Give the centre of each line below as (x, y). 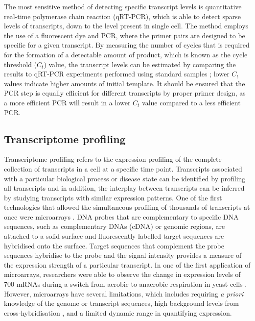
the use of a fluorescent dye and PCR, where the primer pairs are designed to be (125, 35)
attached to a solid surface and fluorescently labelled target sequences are (114, 236)
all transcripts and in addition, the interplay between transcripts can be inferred (124, 188)
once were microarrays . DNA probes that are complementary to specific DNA (121, 216)
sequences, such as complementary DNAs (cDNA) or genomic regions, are (115, 226)
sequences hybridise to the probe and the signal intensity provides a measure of (123, 255)
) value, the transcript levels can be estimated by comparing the (140, 64)
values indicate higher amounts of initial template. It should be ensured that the (125, 83)
